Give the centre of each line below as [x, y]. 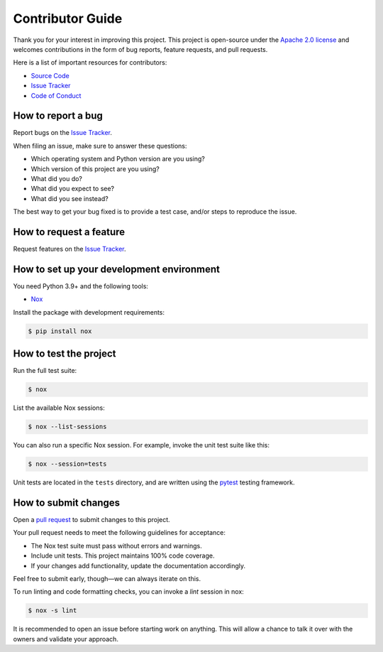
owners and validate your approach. [66, 639]
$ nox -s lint [52, 610]
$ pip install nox [60, 331]
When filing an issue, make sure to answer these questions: [100, 146]
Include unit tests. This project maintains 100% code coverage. [123, 556]
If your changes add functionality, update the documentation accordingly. [138, 565]
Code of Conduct [56, 95]
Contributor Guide [68, 18]
